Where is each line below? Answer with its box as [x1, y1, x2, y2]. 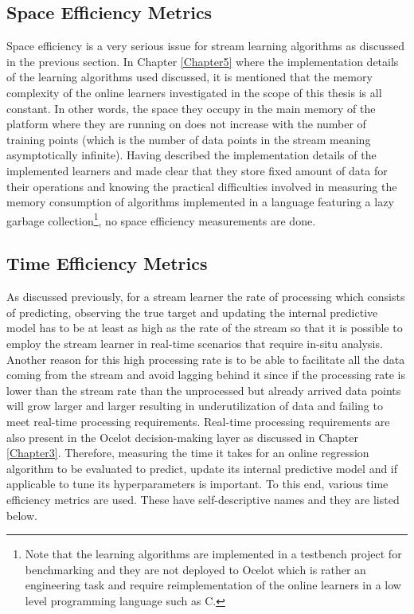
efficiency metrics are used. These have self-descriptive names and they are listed [6, 491, 400, 507]
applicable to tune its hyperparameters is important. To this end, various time [6, 475, 389, 492]
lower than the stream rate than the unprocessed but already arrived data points [6, 381, 401, 398]
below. [6, 506, 37, 523]
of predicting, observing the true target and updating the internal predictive [6, 303, 378, 320]
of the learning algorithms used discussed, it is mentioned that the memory [6, 68, 373, 85]
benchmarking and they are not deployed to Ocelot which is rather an [25, 561, 366, 577]
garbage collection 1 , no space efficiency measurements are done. [6, 209, 316, 229]
